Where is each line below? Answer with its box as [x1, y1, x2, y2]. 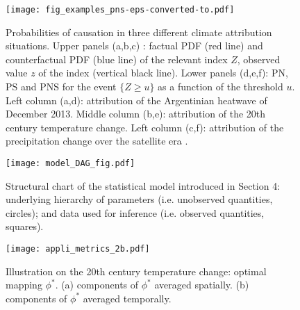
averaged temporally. [83, 291, 172, 305]
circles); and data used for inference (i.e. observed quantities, [6, 205, 265, 220]
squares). [6, 219, 44, 234]
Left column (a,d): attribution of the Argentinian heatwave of [6, 92, 267, 107]
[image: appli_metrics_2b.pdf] [6, 244, 150, 254]
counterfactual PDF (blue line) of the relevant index [6, 51, 228, 66]
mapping [6, 277, 42, 292]
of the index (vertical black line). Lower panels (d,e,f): [38, 65, 269, 80]
